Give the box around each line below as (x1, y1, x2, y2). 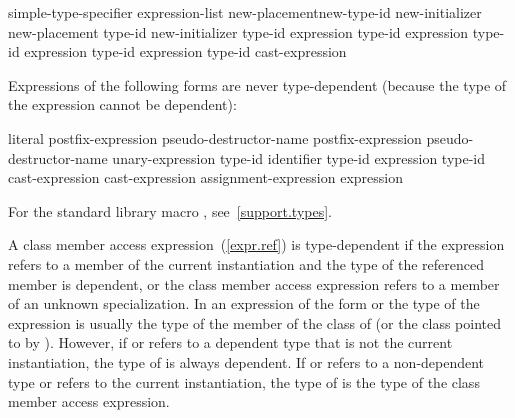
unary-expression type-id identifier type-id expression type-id (112, 147, 486, 168)
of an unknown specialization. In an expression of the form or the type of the (8, 293, 480, 314)
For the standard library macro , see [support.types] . (8, 200, 332, 221)
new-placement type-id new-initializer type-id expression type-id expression (8, 21, 469, 42)
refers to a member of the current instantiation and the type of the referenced (8, 253, 485, 274)
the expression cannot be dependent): (8, 94, 237, 115)
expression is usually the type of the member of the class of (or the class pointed (8, 312, 502, 333)
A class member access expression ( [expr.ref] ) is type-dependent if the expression (8, 234, 505, 255)
